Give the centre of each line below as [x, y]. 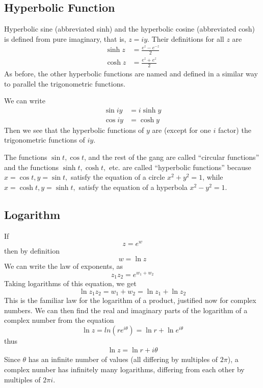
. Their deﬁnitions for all [186, 38]
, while [213, 177]
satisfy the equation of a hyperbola [133, 187]
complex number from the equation [59, 320]
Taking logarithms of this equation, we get [70, 283]
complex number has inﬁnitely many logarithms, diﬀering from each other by [124, 369]
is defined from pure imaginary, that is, [65, 38]
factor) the [234, 130]
